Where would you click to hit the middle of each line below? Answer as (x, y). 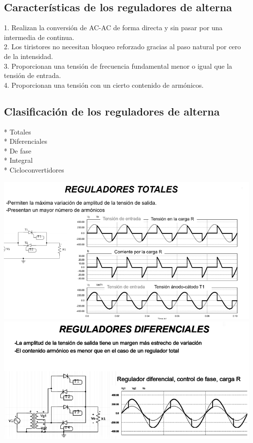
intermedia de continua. (39, 37)
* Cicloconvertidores (34, 169)
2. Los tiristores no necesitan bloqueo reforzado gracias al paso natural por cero (123, 47)
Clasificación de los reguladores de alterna (112, 111)
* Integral (18, 160)
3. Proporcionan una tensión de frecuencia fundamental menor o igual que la (118, 66)
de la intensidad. (28, 56)
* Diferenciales (26, 141)
